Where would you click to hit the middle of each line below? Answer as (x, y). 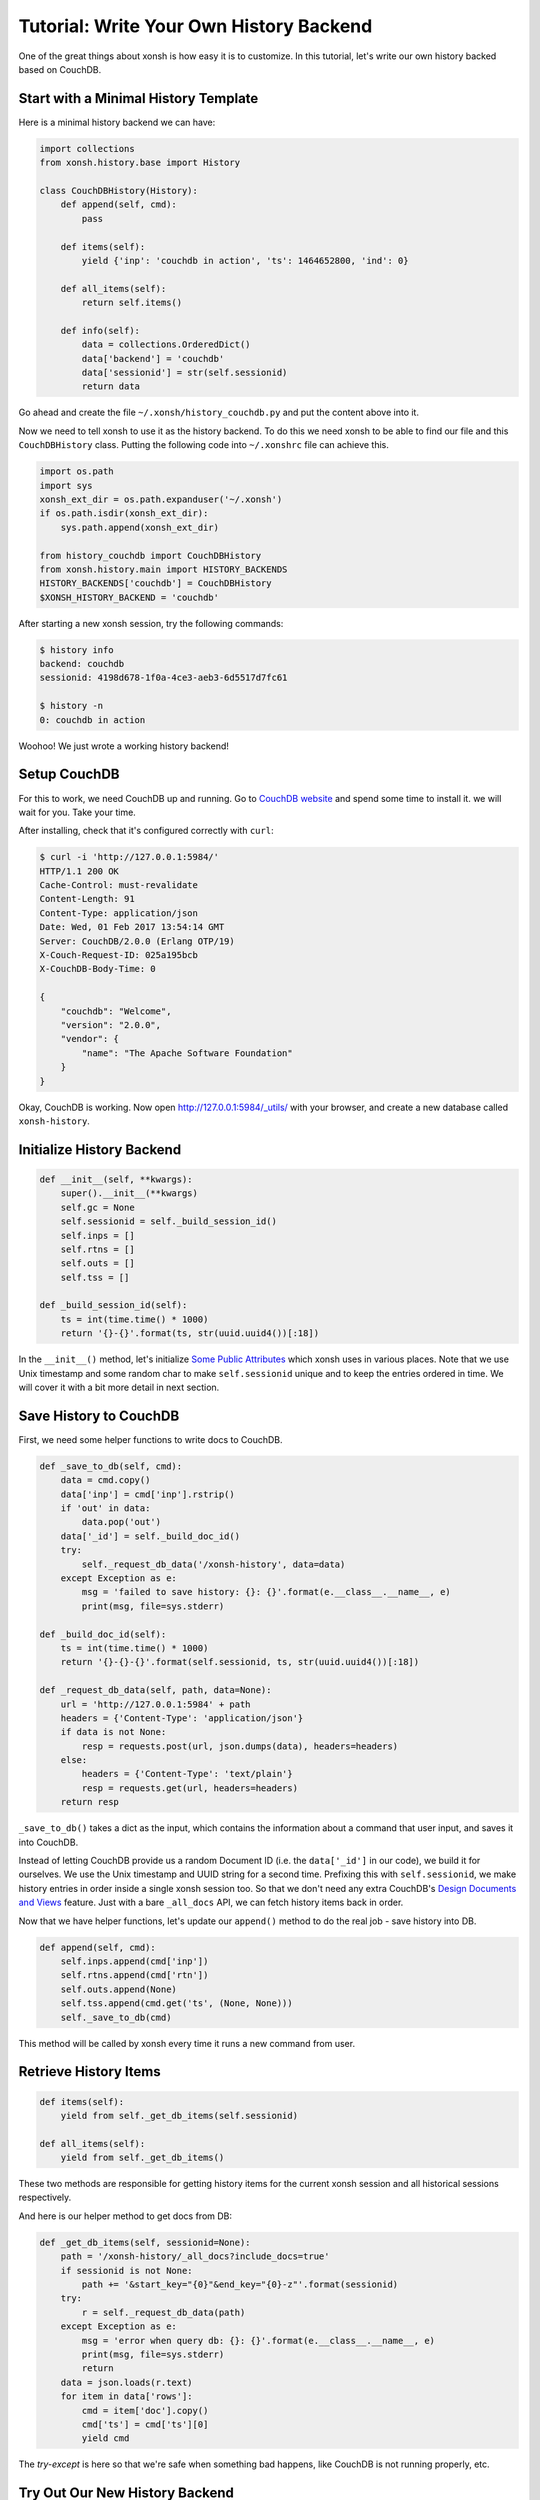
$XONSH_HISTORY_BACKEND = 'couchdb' (129, 597)
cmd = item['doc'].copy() (145, 2410)
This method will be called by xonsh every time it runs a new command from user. (186, 2043)
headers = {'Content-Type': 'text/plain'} (187, 1774)
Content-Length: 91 (87, 899)
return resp (90, 1802)
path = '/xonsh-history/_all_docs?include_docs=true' (195, 2256)
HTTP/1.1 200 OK (79, 871)
